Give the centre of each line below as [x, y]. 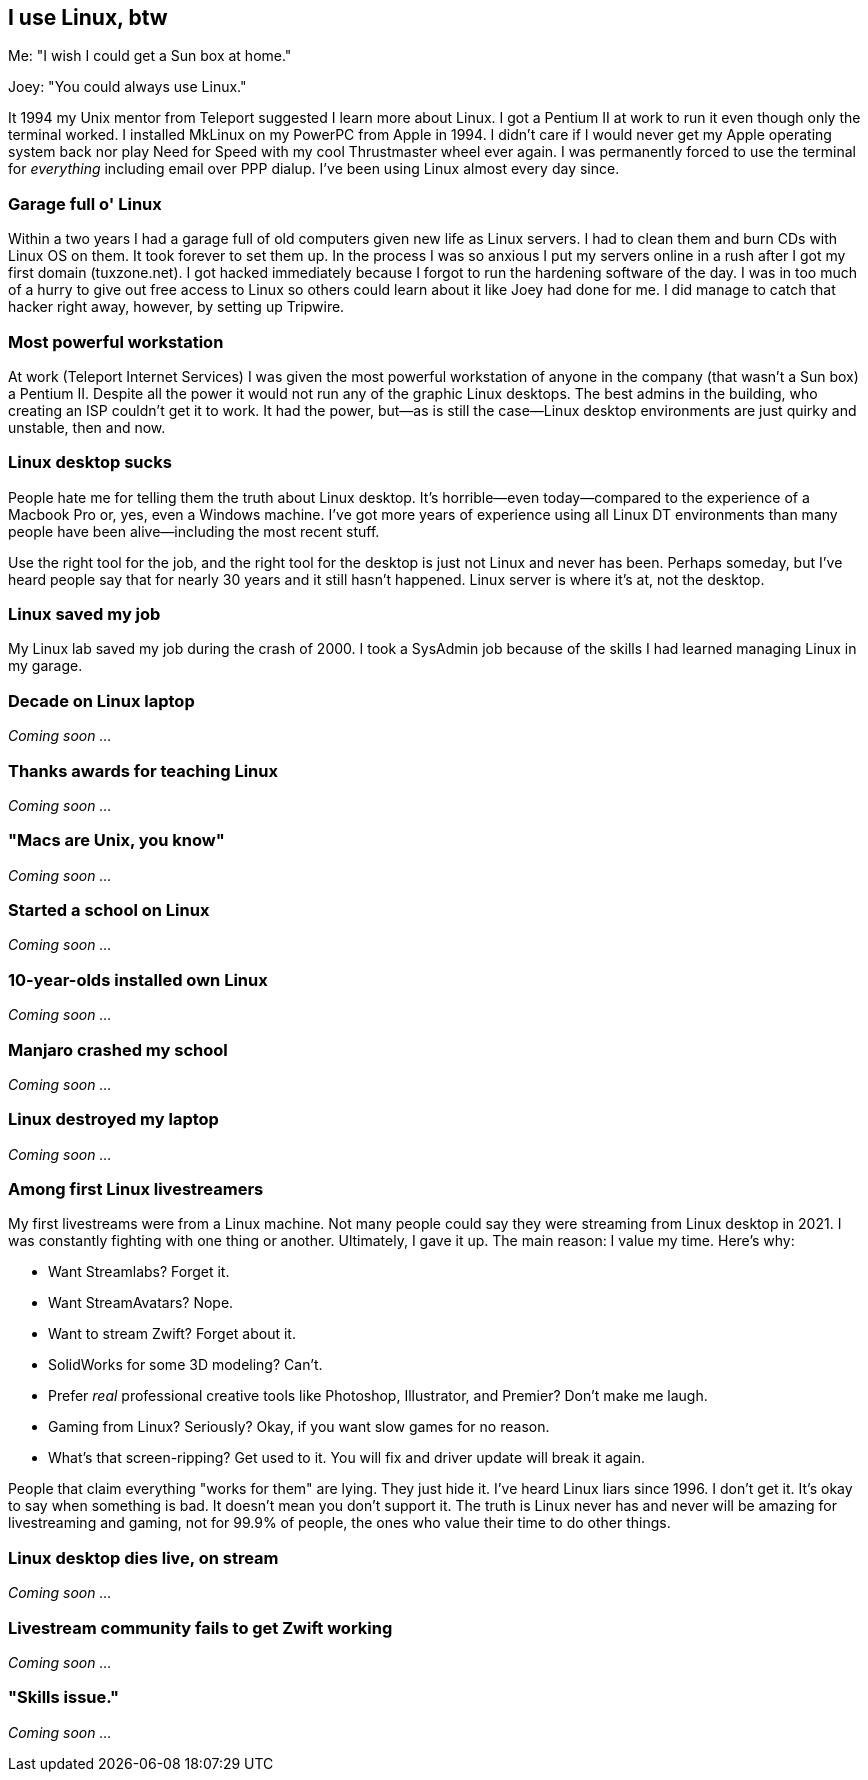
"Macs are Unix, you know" [116, 840]
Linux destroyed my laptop [113, 1119]
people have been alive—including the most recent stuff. [194, 531]
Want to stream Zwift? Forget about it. [172, 1334]
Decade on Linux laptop [101, 700]
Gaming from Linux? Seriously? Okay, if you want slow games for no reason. [299, 1427]
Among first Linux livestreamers [136, 1189]
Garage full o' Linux [85, 203]
